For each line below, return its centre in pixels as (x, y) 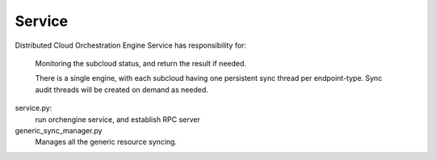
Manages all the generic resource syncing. (106, 142)
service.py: (34, 108)
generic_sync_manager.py (59, 130)
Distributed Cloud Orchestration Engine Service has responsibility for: (130, 45)
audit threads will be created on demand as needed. (122, 90)
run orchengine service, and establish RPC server (118, 119)
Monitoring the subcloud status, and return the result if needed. (140, 63)
